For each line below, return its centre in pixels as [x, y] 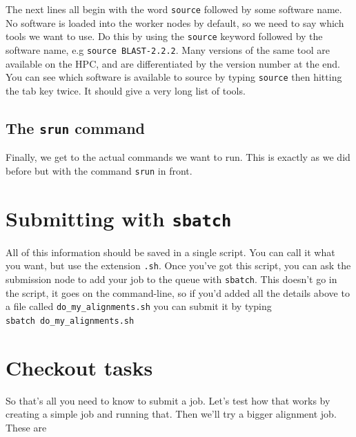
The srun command [75, 127]
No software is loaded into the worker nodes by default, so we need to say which [175, 22]
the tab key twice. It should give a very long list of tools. [126, 90]
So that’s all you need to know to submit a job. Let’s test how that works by [168, 400]
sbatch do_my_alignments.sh [70, 321]
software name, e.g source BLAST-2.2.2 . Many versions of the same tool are [168, 49]
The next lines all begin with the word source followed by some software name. [174, 9]
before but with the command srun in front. [99, 170]
